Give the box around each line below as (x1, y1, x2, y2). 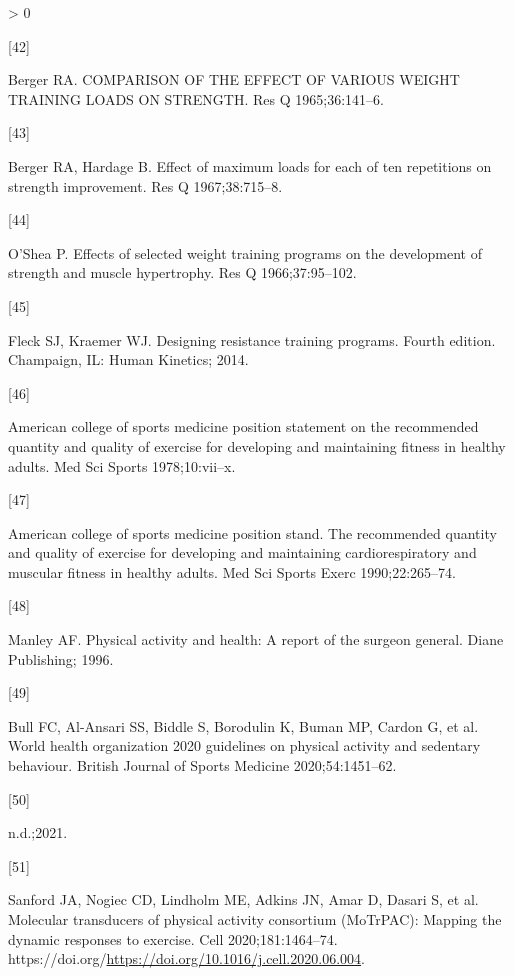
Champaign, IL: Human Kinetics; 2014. (8, 349, 249, 370)
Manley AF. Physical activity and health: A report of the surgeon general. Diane (8, 629, 504, 650)
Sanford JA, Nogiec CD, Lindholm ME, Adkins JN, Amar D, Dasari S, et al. (8, 889, 479, 910)
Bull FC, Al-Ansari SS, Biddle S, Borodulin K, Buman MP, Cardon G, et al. (8, 715, 479, 736)
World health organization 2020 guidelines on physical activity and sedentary (8, 735, 481, 756)
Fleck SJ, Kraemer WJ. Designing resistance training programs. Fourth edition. (8, 329, 496, 350)
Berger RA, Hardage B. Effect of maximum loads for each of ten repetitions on (8, 155, 492, 176)
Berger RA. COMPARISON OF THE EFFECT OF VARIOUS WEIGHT (8, 69, 460, 90)
